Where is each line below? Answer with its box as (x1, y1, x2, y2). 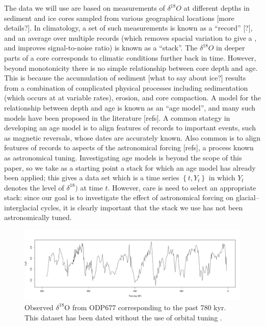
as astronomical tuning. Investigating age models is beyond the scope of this (4, 152, 242, 162)
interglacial (4, 202, 39, 212)
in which (208, 172, 235, 183)
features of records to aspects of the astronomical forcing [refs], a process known (4, 142, 254, 153)
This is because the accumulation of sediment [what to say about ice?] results (4, 72, 246, 83)
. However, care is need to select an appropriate (108, 182, 256, 193)
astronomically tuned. (4, 212, 72, 223)
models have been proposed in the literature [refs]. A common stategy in (4, 112, 230, 123)
